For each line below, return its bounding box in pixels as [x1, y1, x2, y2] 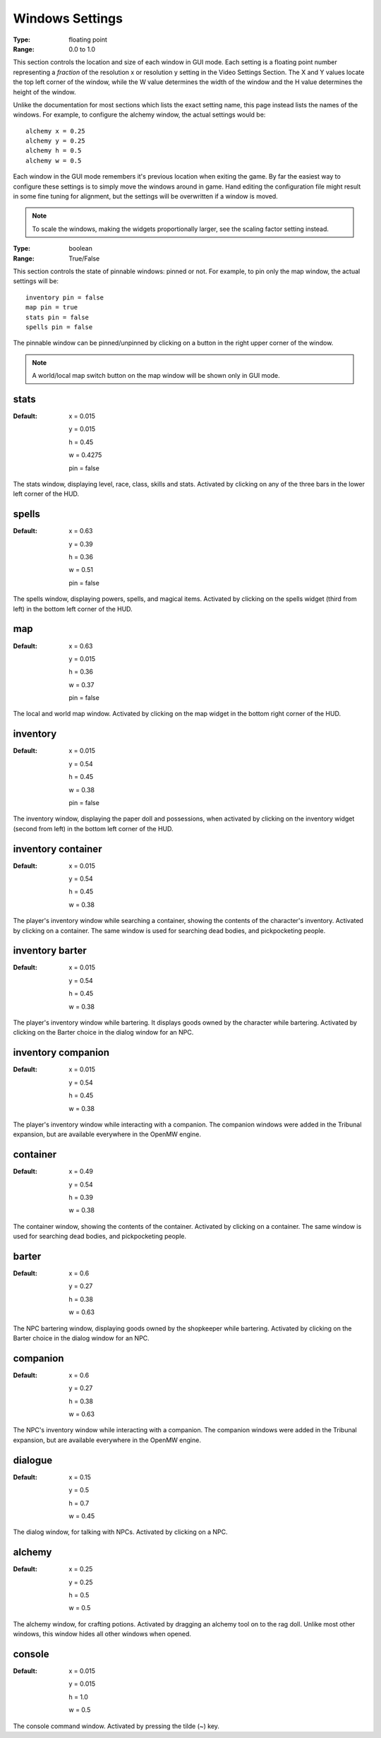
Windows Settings [13, 11, 123, 26]
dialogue [13, 1454, 53, 1466]
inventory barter [13, 945, 87, 957]
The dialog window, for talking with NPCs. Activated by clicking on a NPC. [13, 1528, 228, 1536]
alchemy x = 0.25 [25, 127, 85, 135]
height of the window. [13, 88, 76, 96]
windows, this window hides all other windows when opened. [13, 1630, 192, 1638]
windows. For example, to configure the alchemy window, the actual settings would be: [13, 110, 266, 119]
